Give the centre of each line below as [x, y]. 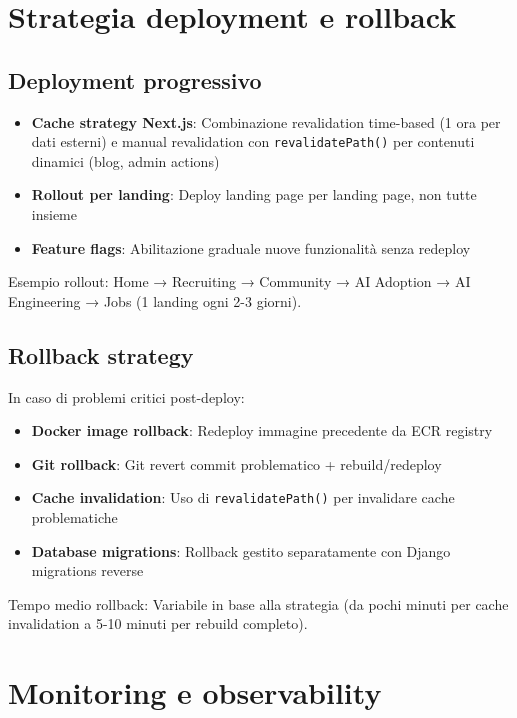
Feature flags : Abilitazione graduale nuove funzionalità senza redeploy [251, 247]
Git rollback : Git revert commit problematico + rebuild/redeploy [236, 463]
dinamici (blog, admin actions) [125, 160]
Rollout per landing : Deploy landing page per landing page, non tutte [254, 194]
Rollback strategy [101, 354]
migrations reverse [87, 570]
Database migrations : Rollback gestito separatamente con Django [241, 550]
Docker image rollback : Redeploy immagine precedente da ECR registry [262, 430]
